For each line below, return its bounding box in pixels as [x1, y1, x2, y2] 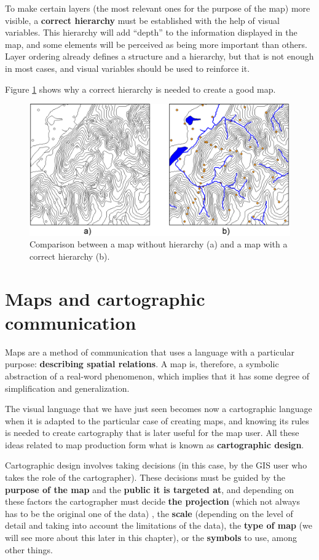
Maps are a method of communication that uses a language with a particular [5, 345, 294, 358]
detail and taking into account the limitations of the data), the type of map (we [5, 519, 312, 532]
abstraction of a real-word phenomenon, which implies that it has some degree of [5, 369, 310, 382]
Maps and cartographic [5, 286, 205, 311]
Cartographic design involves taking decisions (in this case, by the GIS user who [5, 459, 307, 472]
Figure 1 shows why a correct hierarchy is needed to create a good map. [5, 82, 276, 95]
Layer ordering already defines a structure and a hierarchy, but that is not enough [5, 50, 314, 63]
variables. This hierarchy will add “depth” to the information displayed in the [5, 26, 297, 39]
